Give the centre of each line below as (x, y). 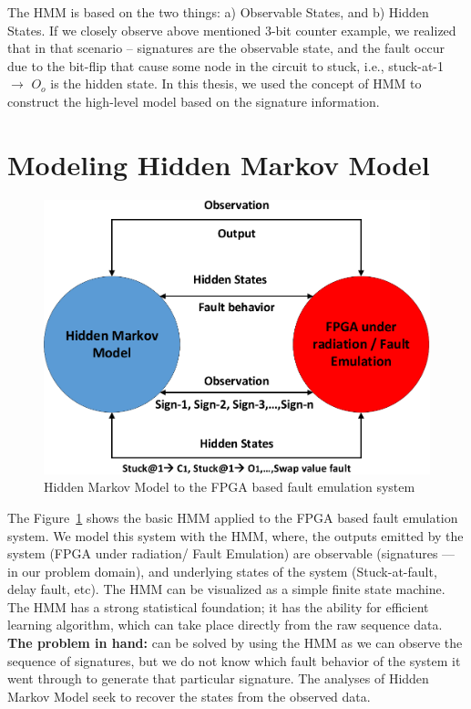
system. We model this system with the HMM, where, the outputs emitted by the (235, 535)
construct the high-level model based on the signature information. (194, 101)
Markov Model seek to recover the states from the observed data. (189, 696)
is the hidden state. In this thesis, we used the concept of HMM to (236, 83)
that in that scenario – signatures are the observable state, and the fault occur (226, 48)
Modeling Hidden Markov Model (219, 164)
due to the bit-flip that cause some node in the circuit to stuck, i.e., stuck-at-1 (226, 65)
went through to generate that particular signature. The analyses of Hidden (218, 678)
